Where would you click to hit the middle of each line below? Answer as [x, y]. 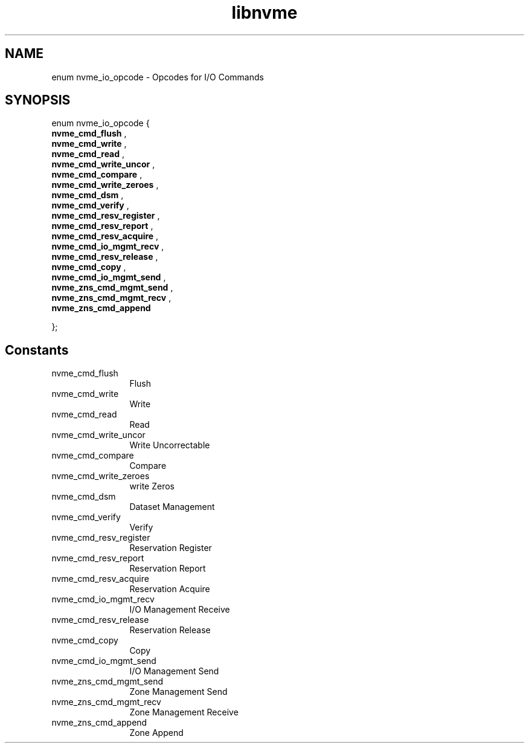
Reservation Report [168, 569]
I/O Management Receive [180, 610]
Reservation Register [171, 548]
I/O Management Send [174, 671]
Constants [37, 350]
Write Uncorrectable [170, 445]
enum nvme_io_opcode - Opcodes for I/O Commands [158, 77]
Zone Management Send [178, 692]
